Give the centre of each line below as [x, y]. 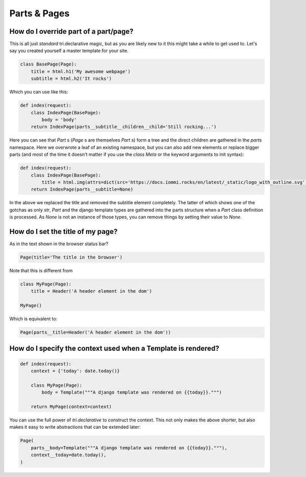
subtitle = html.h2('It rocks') [71, 79]
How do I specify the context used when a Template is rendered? [114, 349]
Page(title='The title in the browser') [71, 257]
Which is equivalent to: [33, 319]
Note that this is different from [41, 270]
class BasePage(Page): [48, 64]
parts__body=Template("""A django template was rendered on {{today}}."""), [129, 448]
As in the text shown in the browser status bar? [59, 244]
